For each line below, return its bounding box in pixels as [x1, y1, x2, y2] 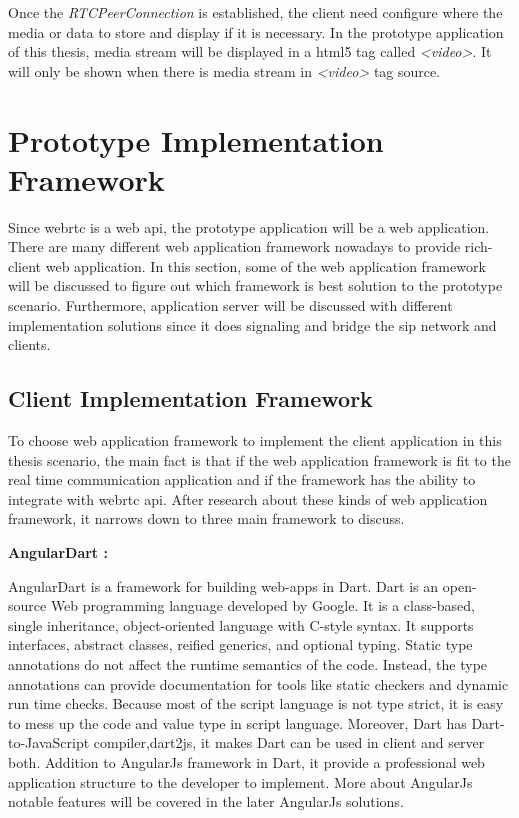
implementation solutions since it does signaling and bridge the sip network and [8, 314, 497, 335]
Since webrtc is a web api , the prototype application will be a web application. [8, 216, 490, 237]
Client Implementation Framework [8, 383, 373, 414]
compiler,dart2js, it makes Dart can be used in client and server [93, 732, 485, 753]
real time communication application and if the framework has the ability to [8, 469, 476, 490]
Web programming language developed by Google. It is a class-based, [50, 595, 475, 616]
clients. [8, 334, 51, 355]
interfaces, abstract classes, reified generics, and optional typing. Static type [8, 634, 473, 655]
